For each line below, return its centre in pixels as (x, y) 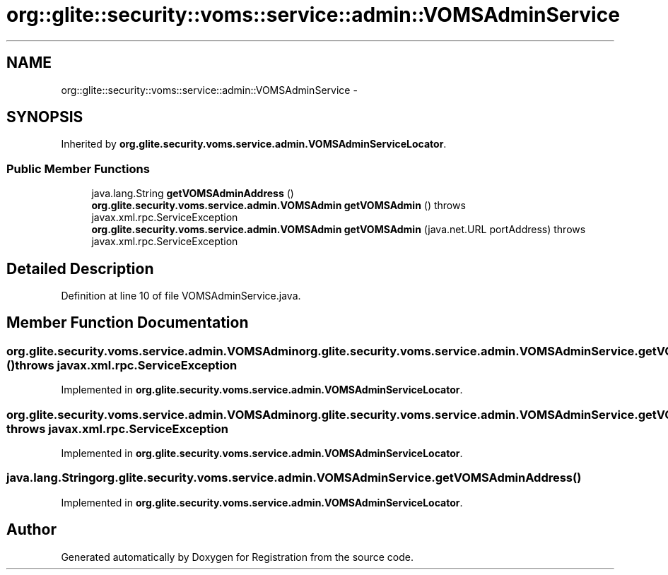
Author (31, 530)
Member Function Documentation (128, 323)
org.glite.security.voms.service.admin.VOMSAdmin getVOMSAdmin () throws (279, 206)
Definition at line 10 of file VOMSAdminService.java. (181, 296)
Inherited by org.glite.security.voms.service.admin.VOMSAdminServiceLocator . (254, 144)
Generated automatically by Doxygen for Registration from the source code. (238, 557)
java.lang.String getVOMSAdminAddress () (193, 194)
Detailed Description (80, 268)
